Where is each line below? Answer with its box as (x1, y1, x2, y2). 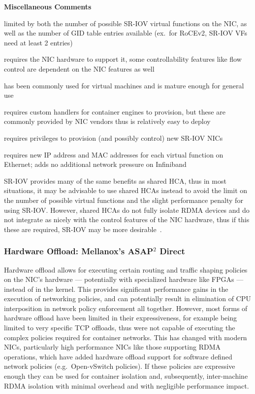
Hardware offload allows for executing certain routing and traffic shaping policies (4, 264, 248, 275)
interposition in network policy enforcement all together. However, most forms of (4, 303, 248, 313)
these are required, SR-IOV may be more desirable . (4, 224, 162, 234)
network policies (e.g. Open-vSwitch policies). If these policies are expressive (4, 361, 235, 371)
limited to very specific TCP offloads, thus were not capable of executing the (4, 322, 235, 333)
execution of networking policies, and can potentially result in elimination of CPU (4, 293, 251, 304)
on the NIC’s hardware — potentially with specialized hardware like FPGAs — (4, 274, 244, 284)
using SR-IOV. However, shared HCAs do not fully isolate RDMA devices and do (4, 204, 250, 215)
